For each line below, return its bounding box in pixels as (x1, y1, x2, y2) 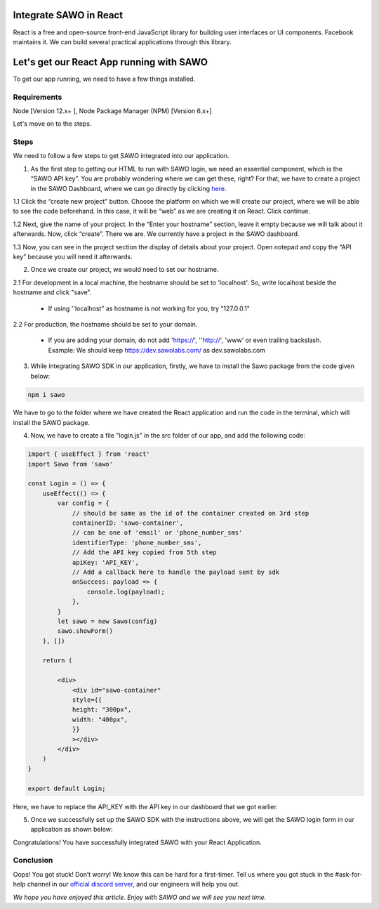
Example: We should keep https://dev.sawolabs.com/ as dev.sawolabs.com (48, 346, 266, 354)
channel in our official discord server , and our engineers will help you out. (27, 880, 240, 889)
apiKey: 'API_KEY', (72, 558, 140, 566)
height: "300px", (72, 706, 132, 714)
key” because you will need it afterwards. (13, 253, 133, 261)
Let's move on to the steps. (13, 119, 92, 128)
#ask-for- (335, 870, 363, 878)
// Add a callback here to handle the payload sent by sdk (72, 568, 280, 576)
